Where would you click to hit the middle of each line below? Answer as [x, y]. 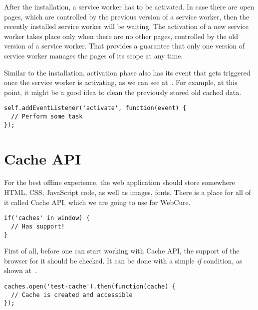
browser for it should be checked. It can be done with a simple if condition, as [123, 260]
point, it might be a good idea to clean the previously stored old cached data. [123, 92]
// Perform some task [47, 116]
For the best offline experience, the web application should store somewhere [120, 182]
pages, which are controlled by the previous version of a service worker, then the [127, 16]
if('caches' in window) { [47, 218]
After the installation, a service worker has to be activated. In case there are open [129, 6]
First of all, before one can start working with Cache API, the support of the [122, 251]
